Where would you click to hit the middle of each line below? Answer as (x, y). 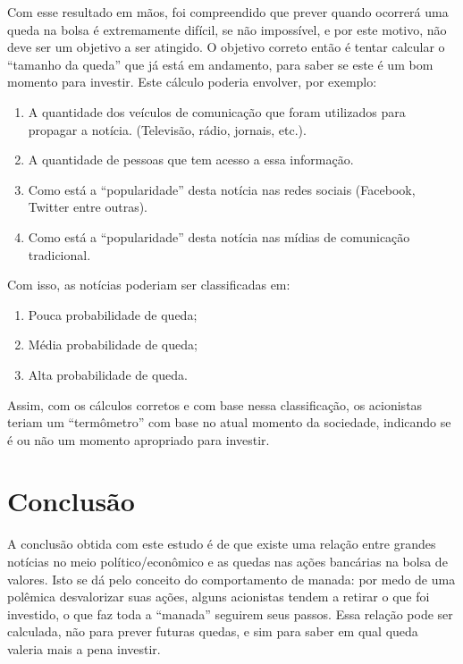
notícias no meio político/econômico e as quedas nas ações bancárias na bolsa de (227, 561)
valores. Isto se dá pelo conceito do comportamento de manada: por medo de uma (231, 579)
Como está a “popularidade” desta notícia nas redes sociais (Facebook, (222, 189)
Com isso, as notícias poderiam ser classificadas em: (149, 285)
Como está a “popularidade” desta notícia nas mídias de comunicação (219, 236)
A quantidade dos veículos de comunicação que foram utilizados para (217, 111)
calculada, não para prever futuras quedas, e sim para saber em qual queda (213, 631)
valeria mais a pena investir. (84, 648)
